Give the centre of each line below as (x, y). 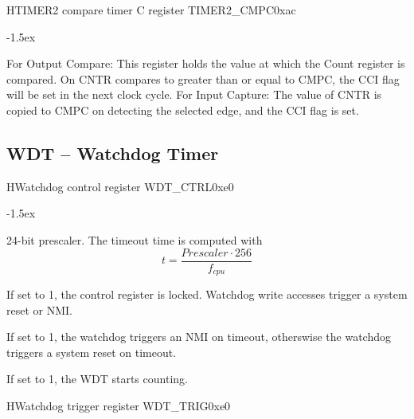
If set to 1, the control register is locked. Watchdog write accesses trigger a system (207, 294)
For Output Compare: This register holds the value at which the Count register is (206, 63)
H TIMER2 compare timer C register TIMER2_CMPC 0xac (151, 10)
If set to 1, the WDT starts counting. (97, 379)
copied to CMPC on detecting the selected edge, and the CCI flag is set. (183, 110)
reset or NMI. (39, 309)
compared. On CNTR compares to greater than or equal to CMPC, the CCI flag (203, 78)
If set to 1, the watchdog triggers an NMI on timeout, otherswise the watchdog (199, 337)
